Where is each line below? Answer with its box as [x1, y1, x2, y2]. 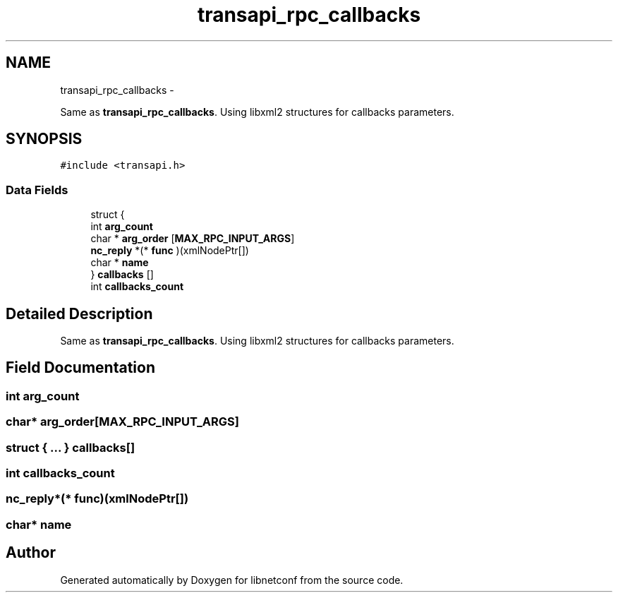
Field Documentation [6, 359, 155, 377]
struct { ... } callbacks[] [6, 440, 135, 455]
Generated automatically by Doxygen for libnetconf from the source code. [60, 573, 404, 586]
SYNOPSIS [6, 130, 83, 148]
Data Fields [6, 182, 68, 197]
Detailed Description [6, 304, 153, 323]
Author [6, 544, 56, 562]
